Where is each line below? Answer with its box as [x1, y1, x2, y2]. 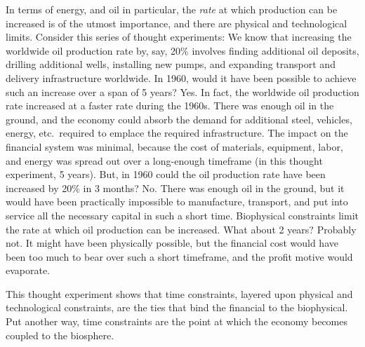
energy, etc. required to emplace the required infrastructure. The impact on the [6, 125, 348, 140]
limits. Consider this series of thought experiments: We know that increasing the [6, 29, 352, 44]
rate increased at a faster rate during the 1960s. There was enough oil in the [6, 98, 334, 113]
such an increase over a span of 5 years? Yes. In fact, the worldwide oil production [6, 84, 359, 99]
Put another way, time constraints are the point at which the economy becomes [6, 314, 348, 329]
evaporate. [6, 263, 51, 278]
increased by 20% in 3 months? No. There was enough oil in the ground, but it [6, 180, 345, 195]
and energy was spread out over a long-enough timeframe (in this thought [6, 153, 323, 168]
